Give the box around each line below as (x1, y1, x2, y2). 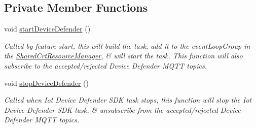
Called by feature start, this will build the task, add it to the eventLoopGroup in (4, 40, 250, 51)
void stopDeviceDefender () (4, 77, 89, 88)
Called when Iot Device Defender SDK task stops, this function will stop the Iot (4, 94, 252, 105)
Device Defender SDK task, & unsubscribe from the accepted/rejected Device (4, 104, 241, 115)
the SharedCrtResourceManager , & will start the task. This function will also (4, 50, 243, 61)
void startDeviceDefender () (4, 23, 91, 34)
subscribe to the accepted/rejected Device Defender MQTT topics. (4, 60, 207, 71)
